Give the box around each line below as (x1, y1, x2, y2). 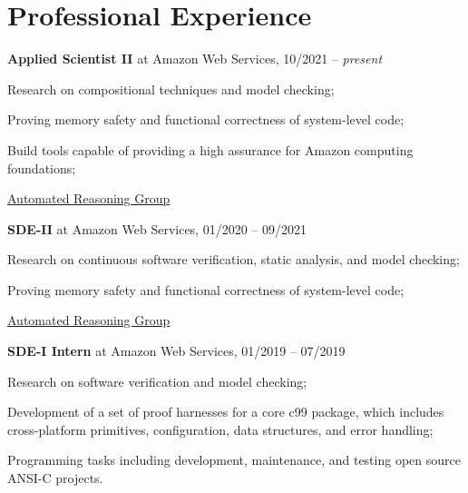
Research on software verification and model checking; (7, 371, 307, 390)
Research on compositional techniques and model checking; (7, 79, 335, 98)
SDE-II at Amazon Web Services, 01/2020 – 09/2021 (7, 219, 307, 238)
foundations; (7, 158, 76, 177)
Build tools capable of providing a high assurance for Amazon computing (7, 140, 414, 159)
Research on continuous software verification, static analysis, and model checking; (7, 250, 460, 269)
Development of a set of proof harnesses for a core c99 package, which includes (7, 402, 444, 421)
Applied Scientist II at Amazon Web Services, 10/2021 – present (7, 49, 383, 68)
